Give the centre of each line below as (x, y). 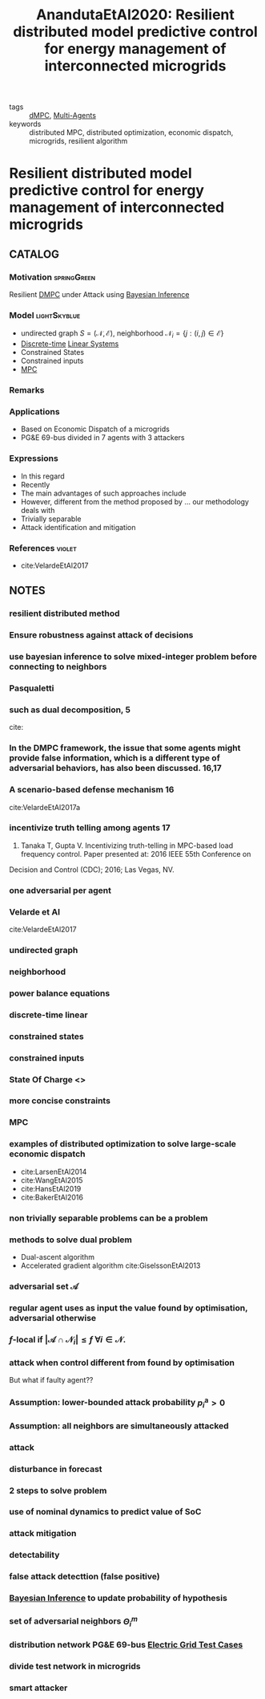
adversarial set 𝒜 (44, 1286)
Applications (34, 412)
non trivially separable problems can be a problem (108, 1218)
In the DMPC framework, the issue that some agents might (125, 748)
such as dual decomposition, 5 (70, 710)
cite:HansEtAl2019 (51, 1188)
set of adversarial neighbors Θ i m (74, 1621)
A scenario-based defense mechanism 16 (92, 790)
